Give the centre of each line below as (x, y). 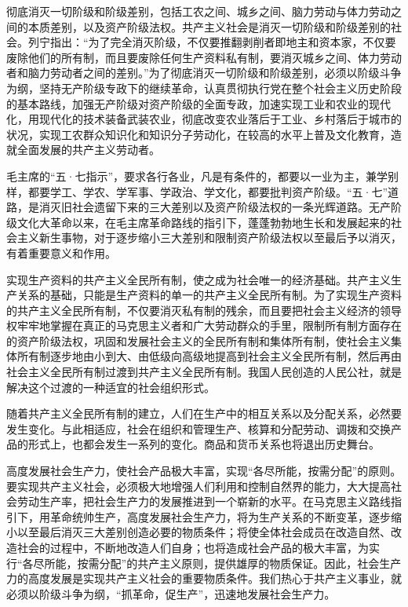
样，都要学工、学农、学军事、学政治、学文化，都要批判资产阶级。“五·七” (197, 191)
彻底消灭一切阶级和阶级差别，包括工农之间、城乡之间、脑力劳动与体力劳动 (199, 11)
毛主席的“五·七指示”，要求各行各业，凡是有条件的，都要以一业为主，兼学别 (203, 176)
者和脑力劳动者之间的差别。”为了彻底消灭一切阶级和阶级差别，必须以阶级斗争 (204, 73)
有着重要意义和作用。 (61, 252)
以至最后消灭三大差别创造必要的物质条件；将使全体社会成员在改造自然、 (204, 532)
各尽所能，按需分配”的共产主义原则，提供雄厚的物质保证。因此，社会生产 (212, 563)
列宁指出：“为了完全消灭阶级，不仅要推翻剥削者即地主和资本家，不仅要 (212, 42)
